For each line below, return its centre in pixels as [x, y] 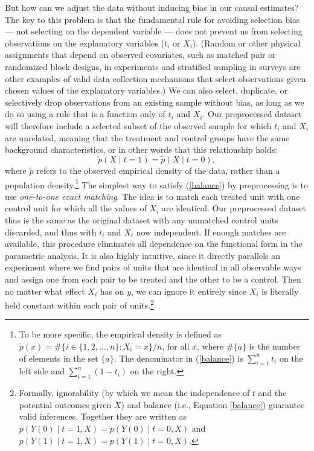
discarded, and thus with [51, 232]
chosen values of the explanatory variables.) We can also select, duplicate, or [146, 90]
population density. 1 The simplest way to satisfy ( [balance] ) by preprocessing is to [157, 184]
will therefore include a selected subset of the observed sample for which [138, 125]
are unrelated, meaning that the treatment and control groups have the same [147, 137]
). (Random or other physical [246, 43]
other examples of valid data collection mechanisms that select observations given [155, 78]
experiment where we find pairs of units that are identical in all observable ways [153, 267]
